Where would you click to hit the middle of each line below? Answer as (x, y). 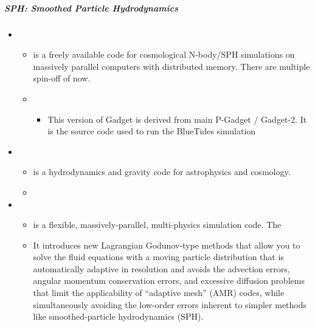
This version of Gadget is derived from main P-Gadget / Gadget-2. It (177, 119)
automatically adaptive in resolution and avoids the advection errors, (161, 268)
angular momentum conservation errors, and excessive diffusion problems (169, 281)
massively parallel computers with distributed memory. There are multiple (171, 66)
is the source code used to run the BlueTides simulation (152, 131)
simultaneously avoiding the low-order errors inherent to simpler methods (170, 304)
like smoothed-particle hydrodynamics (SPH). (118, 316)
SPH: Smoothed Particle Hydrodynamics (91, 8)
